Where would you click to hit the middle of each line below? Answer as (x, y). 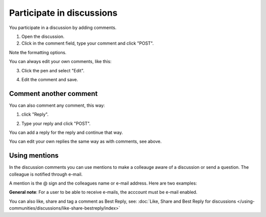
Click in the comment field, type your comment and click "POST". (88, 43)
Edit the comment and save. (50, 79)
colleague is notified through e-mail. (46, 174)
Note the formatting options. (38, 52)
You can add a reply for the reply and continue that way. (66, 132)
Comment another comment (53, 93)
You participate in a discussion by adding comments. (63, 28)
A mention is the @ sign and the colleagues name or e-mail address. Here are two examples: (103, 183)
